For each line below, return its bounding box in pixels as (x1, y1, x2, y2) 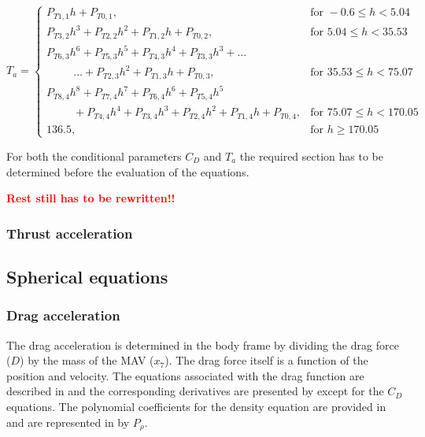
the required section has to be (239, 147, 384, 164)
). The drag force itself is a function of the (164, 352, 368, 368)
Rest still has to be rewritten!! (6, 190, 176, 206)
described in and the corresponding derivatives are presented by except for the (6, 383, 384, 399)
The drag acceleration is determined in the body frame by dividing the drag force (6, 336, 399, 353)
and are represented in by (6, 413, 130, 430)
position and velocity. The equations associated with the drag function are (6, 367, 364, 383)
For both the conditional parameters (6, 147, 182, 164)
